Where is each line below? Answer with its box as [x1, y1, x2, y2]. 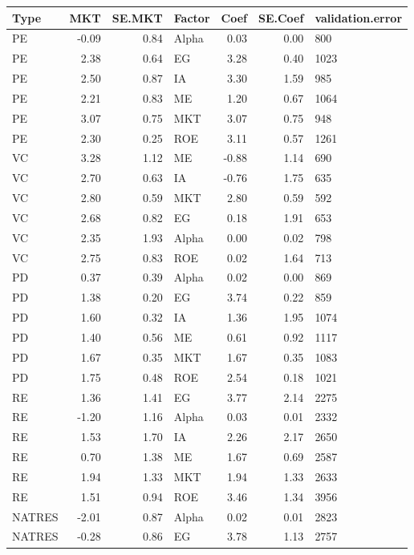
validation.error [315, 9, 403, 26]
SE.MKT [112, 9, 163, 26]
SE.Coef [258, 9, 304, 26]
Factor [173, 9, 210, 26]
